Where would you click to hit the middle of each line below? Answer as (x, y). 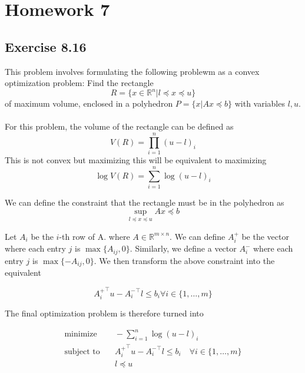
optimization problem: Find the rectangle (79, 83)
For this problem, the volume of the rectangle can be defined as (119, 126)
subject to (82, 351)
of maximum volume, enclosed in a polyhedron (89, 103)
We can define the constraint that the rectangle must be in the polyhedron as (145, 202)
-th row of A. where (95, 236)
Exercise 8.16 (46, 46)
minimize (81, 334)
